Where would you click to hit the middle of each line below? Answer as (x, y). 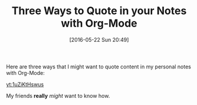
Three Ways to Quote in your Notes (99, 11)
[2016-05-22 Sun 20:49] (99, 40)
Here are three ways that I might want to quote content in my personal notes (99, 67)
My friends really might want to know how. (58, 96)
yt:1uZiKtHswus (25, 84)
